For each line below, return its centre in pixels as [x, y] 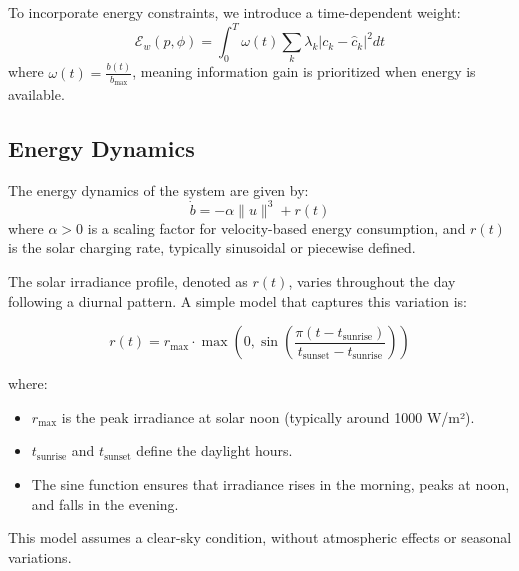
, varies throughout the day [372, 281]
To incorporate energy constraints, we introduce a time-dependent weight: [234, 12]
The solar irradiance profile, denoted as [128, 281]
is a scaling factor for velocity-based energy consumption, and [276, 227]
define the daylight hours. [214, 450]
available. [36, 93]
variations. [40, 556]
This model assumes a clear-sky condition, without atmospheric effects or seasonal [260, 537]
